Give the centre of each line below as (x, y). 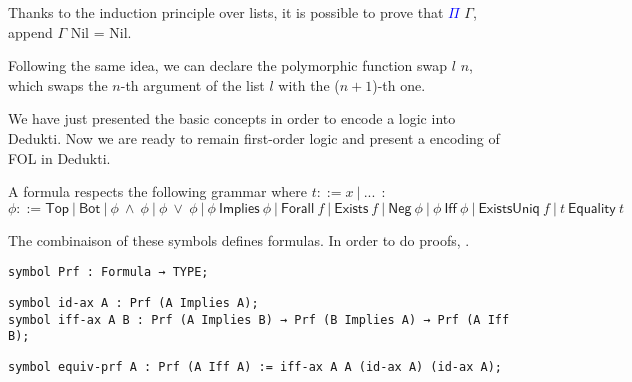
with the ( (309, 84)
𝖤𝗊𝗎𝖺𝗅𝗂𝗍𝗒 (592, 208)
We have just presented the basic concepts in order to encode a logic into (232, 118)
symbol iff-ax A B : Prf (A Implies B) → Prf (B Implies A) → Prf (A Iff (259, 319)
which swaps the (58, 84)
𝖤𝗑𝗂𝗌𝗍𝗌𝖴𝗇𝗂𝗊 (509, 208)
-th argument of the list (192, 84)
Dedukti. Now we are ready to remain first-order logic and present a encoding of (254, 137)
